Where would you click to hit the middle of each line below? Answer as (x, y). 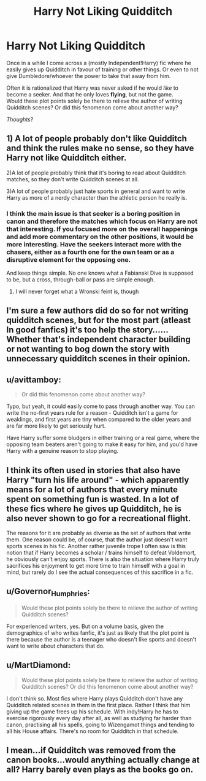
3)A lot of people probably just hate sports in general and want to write (96, 191)
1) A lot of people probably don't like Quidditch (97, 139)
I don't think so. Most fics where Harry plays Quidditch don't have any (95, 698)
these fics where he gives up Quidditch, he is (94, 508)
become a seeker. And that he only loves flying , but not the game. (90, 94)
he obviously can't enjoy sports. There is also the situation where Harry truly (103, 559)
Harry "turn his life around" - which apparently (98, 480)
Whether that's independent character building (99, 339)
